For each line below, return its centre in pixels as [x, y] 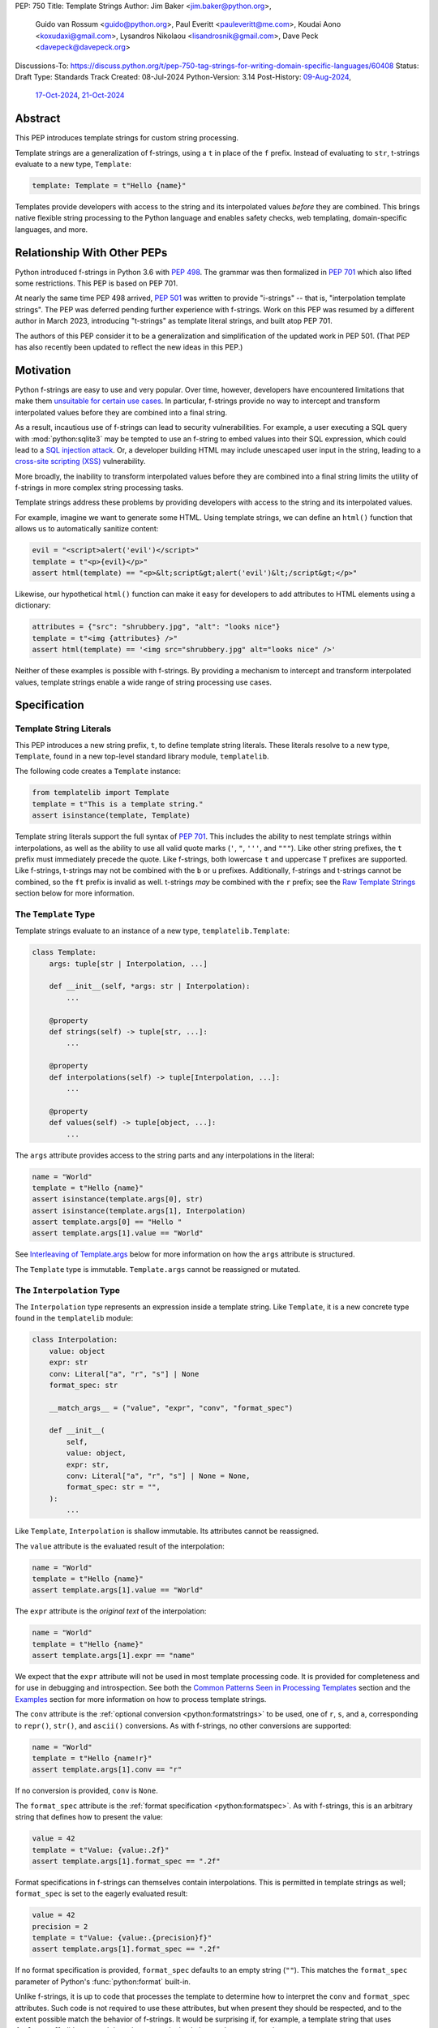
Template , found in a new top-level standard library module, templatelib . [142, 756]
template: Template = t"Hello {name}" [109, 186]
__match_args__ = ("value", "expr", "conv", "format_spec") [171, 1408]
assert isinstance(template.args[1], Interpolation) [139, 1210]
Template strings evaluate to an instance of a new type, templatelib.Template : [152, 931]
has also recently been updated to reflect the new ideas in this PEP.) [129, 347]
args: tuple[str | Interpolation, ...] [129, 964]
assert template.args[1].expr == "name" [113, 1656]
